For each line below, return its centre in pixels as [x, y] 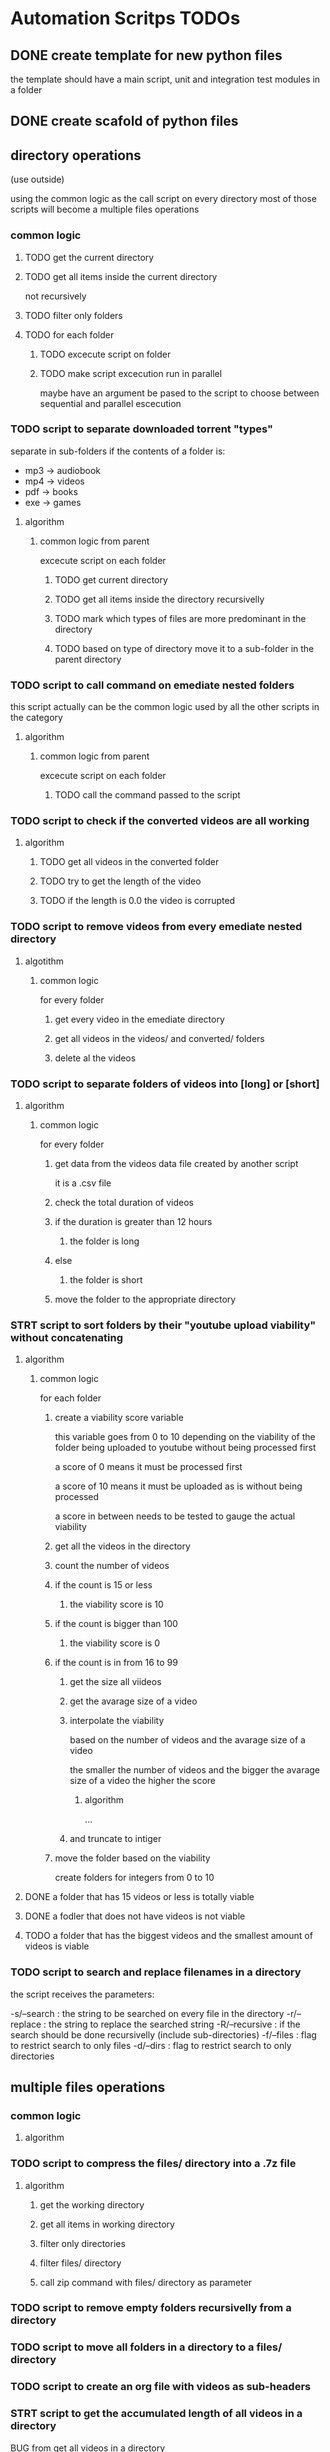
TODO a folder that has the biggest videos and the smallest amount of [168, 1936]
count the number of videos [112, 1566]
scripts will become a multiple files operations [105, 209]
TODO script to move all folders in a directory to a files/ [146, 2347]
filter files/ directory [80, 2263]
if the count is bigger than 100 [116, 1624]
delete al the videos [95, 1058]
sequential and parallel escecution [110, 403]
